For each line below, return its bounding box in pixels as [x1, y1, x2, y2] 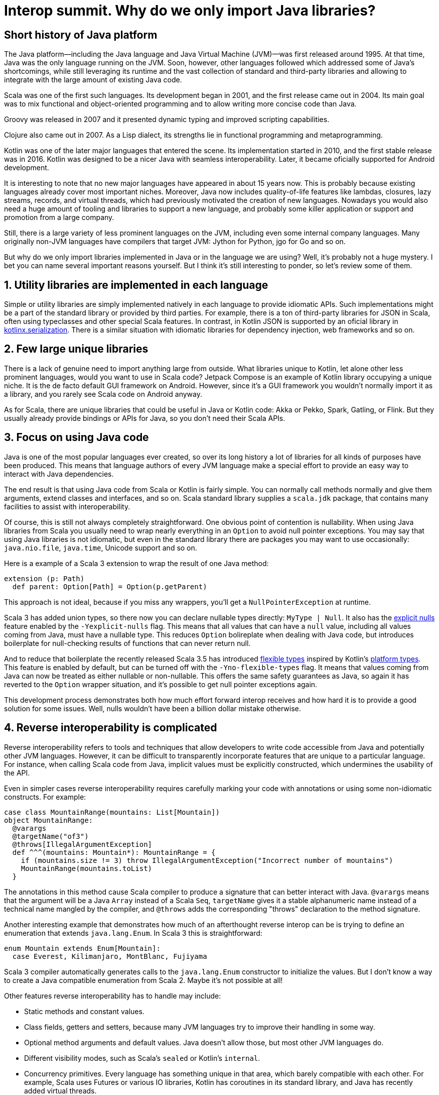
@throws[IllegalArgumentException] [12, 840, 153, 848]
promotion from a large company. [4, 213, 114, 222]
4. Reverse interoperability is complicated [4, 721, 217, 734]
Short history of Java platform [4, 28, 158, 41]
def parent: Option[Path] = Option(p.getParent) [12, 582, 207, 591]
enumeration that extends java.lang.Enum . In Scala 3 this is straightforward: [4, 928, 262, 937]
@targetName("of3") [12, 832, 89, 840]
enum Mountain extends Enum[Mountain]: [4, 944, 161, 952]
